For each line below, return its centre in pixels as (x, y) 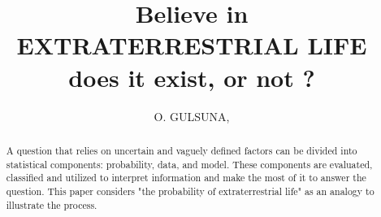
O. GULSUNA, (192, 116)
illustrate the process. (52, 204)
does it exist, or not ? (192, 77)
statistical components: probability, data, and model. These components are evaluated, (189, 164)
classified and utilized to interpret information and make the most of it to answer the (186, 178)
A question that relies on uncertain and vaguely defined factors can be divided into (182, 150)
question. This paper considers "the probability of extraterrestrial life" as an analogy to (190, 191)
